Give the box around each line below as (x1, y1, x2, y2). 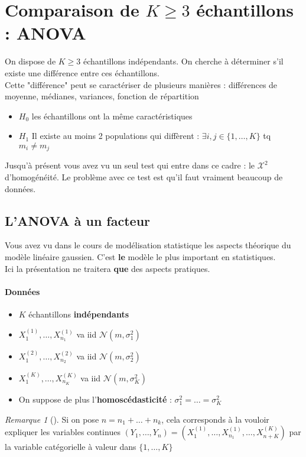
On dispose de (5, 55, 56, 67)
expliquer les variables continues (5, 426, 121, 438)
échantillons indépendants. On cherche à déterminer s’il (83, 55, 284, 67)
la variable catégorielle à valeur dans (5, 440, 136, 453)
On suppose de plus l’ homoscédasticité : (18, 393, 172, 405)
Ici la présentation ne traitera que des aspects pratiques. (5, 262, 210, 274)
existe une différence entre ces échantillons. (5, 66, 159, 79)
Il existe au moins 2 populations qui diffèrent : (31, 129, 200, 142)
